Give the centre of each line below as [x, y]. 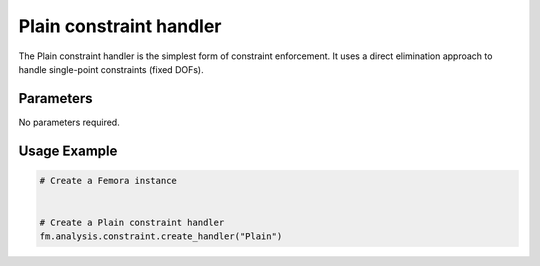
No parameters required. [69, 122]
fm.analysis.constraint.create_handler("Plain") [161, 236]
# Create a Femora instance [108, 180]
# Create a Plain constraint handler [132, 223]
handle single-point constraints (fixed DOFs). [111, 69]
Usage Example [68, 150]
